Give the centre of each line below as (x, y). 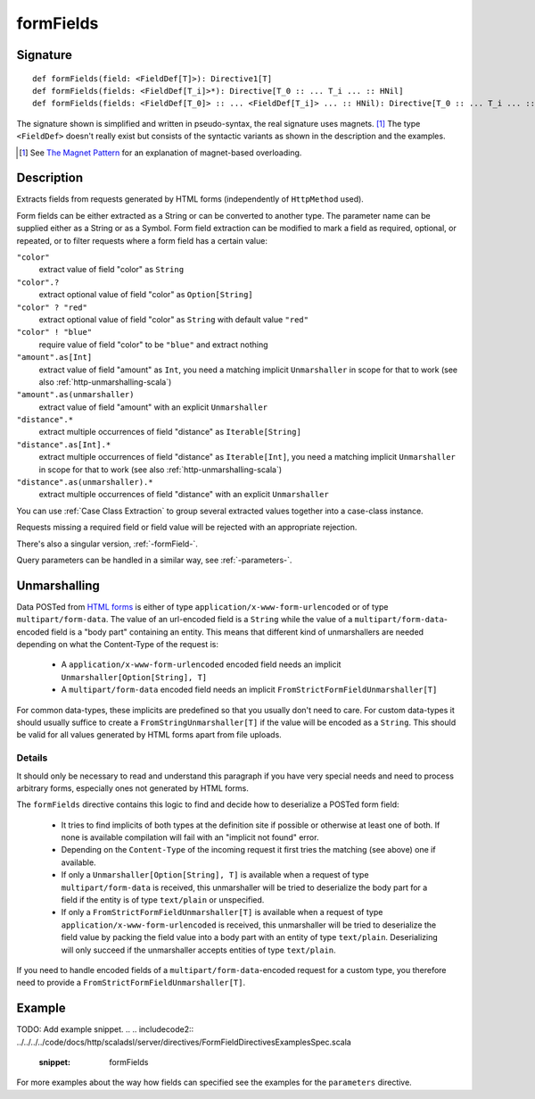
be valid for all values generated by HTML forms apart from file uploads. (149, 735)
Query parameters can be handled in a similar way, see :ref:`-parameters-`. (154, 560)
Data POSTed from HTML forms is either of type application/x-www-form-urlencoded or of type (202, 606)
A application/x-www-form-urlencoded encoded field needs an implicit (201, 664)
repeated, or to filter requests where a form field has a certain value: (142, 240)
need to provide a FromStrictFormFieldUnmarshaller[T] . (131, 983)
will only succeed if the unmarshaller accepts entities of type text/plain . (198, 950)
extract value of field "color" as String (111, 270)
